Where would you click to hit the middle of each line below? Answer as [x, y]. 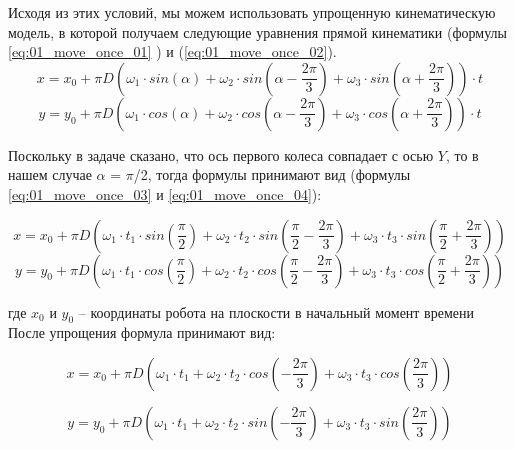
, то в [462, 154]
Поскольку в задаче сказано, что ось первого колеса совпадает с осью [221, 154]
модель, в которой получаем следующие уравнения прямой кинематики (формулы [257, 31]
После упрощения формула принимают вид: [142, 332]
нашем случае [50, 174]
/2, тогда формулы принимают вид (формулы [272, 174]
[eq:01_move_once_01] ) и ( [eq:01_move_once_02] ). [172, 51]
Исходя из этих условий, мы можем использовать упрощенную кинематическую [252, 12]
